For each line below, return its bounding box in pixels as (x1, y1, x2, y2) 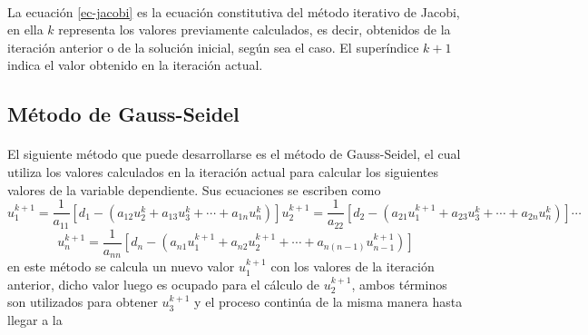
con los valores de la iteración (270, 257, 435, 276)
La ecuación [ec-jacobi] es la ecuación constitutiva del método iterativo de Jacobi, (7, 2, 460, 21)
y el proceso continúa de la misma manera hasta (194, 292, 463, 311)
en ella (7, 20, 44, 39)
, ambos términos (351, 274, 447, 293)
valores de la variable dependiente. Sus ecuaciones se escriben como (7, 180, 381, 199)
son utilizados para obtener (7, 292, 158, 311)
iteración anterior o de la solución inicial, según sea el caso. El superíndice (7, 37, 419, 56)
